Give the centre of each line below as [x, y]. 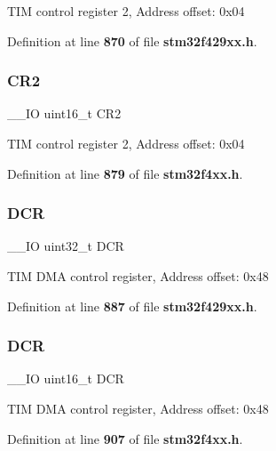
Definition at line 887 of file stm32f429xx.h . [132, 306]
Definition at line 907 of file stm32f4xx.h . [125, 438]
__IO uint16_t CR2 [64, 113]
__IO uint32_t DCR [66, 246]
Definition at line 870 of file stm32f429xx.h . [132, 40]
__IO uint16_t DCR [66, 379]
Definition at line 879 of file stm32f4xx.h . [125, 173]
